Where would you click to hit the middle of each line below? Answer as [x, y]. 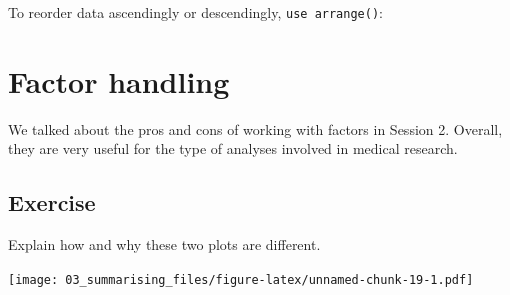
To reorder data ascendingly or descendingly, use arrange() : [195, 12]
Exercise [52, 202]
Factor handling [119, 80]
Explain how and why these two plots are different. [164, 244]
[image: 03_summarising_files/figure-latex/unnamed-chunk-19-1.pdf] [241, 279]
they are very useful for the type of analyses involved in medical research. [233, 148]
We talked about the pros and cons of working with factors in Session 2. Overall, [255, 128]
